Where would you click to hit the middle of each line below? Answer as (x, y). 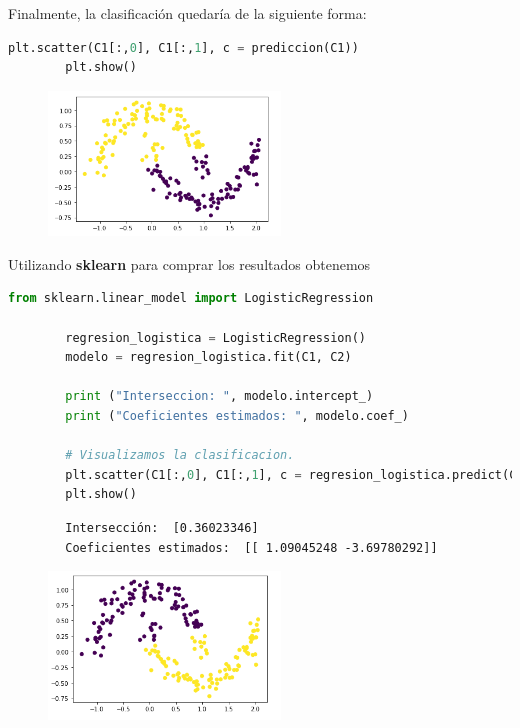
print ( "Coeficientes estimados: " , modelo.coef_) (237, 416)
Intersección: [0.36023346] (162, 528)
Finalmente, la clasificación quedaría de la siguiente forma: (187, 13)
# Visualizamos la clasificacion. (180, 455)
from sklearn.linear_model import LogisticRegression (191, 298)
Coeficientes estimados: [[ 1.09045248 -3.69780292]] (251, 547)
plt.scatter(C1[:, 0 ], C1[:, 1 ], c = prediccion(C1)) (183, 47)
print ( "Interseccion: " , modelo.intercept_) (219, 396)
